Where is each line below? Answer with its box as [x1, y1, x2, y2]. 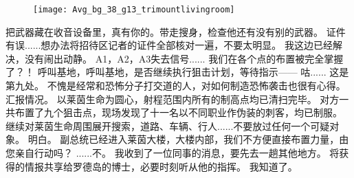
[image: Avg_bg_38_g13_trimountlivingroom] [33, 5, 235, 14]
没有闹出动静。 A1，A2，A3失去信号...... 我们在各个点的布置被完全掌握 [24, 51, 344, 65]
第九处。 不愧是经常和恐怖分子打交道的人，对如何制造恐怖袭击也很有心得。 [5, 78, 346, 93]
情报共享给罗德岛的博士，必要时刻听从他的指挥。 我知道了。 [24, 159, 298, 173]
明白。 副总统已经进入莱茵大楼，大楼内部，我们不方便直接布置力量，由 [27, 132, 349, 146]
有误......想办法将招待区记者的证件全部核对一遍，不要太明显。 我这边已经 [5, 38, 333, 52]
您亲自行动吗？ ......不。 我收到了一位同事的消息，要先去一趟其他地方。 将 [5, 146, 340, 159]
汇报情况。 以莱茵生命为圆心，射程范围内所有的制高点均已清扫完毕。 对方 [5, 91, 340, 106]
